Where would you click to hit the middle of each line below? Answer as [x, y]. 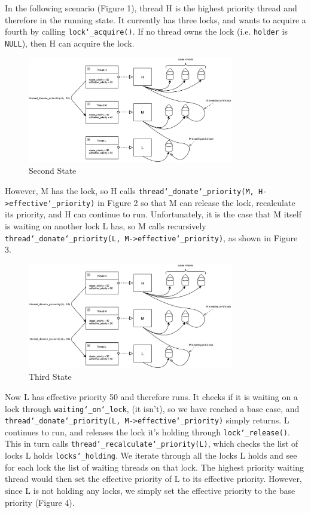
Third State [50, 377]
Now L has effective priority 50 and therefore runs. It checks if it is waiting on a [151, 396]
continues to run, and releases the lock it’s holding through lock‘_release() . [147, 431]
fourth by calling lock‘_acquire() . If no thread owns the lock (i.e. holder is [146, 31]
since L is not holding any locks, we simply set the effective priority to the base [150, 490]
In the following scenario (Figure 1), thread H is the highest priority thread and [151, 8]
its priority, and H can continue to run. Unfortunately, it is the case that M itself [153, 214]
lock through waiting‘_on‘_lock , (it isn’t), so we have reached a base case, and [152, 408]
